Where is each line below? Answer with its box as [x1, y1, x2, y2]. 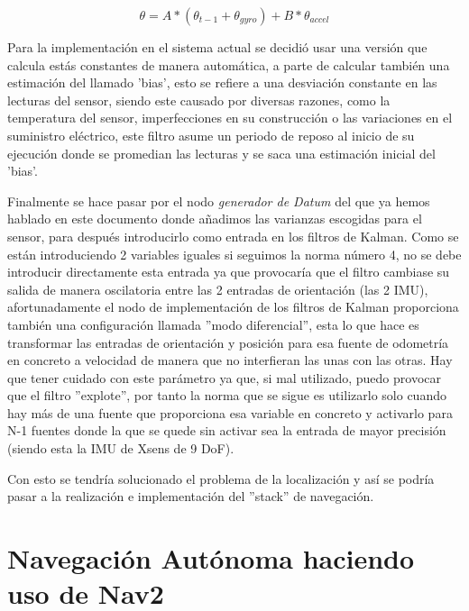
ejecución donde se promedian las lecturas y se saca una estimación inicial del [7, 143, 436, 162]
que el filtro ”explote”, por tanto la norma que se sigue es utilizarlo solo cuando [7, 386, 446, 405]
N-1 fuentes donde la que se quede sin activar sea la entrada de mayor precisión [7, 421, 446, 440]
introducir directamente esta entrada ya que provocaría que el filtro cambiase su [7, 262, 450, 281]
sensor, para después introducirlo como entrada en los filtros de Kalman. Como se [7, 226, 459, 245]
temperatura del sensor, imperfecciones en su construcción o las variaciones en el [7, 108, 453, 127]
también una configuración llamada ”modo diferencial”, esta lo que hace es [7, 315, 419, 333]
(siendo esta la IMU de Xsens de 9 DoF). [7, 439, 234, 458]
